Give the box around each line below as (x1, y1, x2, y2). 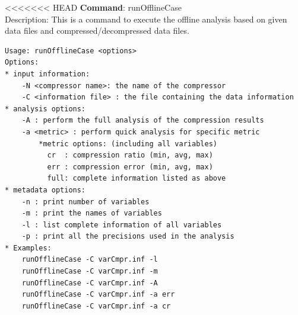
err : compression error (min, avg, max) (47, 162, 213, 171)
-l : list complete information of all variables (21, 220, 222, 229)
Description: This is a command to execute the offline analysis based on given (5, 12, 287, 25)
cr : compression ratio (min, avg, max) (47, 151, 213, 160)
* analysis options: (5, 104, 86, 113)
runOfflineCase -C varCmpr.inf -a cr (21, 301, 171, 310)
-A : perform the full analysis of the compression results (21, 116, 264, 125)
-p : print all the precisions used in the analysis (21, 232, 234, 241)
